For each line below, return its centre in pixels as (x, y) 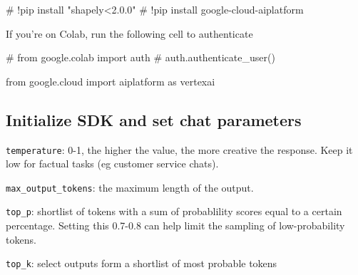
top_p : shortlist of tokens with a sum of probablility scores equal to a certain (174, 211)
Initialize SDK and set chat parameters (154, 119)
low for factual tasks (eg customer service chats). (112, 164)
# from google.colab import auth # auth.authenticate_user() (140, 57)
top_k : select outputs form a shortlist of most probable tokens (142, 263)
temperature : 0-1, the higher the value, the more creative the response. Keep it (179, 149)
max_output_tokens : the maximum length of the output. (130, 187)
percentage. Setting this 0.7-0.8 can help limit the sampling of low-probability (175, 225)
